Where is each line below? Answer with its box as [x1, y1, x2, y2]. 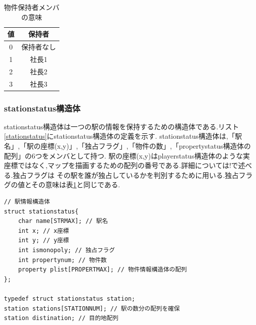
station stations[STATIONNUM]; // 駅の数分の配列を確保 [4, 305, 180, 312]
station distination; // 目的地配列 [4, 315, 119, 322]
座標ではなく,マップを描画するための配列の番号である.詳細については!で [4, 160, 238, 170]
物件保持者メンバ [4, 2, 59, 12]
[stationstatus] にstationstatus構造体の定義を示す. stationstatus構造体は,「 [4, 131, 235, 141]
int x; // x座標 [18, 227, 69, 234]
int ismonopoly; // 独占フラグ [18, 247, 115, 254]
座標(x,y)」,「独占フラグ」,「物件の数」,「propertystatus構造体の [40, 141, 251, 151]
